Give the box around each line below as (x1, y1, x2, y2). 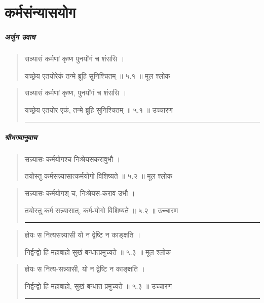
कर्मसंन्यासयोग (5, 2, 76, 22)
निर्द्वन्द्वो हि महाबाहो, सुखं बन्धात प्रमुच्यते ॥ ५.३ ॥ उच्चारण (24, 281, 172, 291)
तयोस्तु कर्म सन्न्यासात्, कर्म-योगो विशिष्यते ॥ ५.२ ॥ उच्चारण (24, 205, 178, 215)
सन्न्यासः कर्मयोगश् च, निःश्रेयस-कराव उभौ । (24, 188, 135, 198)
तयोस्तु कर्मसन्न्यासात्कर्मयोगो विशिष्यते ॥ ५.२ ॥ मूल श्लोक (24, 171, 172, 181)
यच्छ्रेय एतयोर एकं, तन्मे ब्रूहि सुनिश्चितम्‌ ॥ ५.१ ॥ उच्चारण (24, 104, 173, 115)
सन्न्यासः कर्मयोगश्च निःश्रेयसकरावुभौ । (24, 153, 121, 164)
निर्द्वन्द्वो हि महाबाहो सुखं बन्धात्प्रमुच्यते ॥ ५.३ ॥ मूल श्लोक (24, 246, 171, 257)
